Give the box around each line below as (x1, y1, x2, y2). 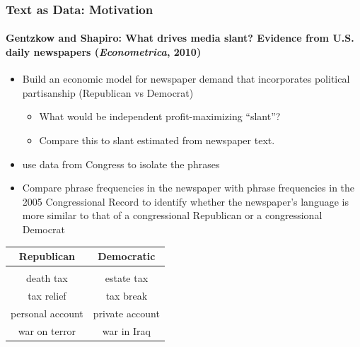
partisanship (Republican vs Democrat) (22, 85, 194, 100)
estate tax (105, 271, 149, 286)
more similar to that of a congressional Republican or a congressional (22, 208, 323, 223)
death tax (26, 271, 68, 286)
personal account (11, 305, 83, 320)
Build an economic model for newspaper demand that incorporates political (22, 71, 350, 86)
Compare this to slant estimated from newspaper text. (39, 133, 275, 148)
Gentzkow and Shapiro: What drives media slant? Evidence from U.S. (6, 30, 354, 45)
